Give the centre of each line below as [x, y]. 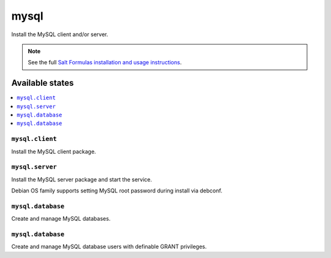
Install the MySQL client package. [54, 151]
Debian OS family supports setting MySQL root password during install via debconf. [117, 191]
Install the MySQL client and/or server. [60, 34]
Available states [43, 83]
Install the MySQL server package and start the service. [82, 179]
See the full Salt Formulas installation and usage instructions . [105, 63]
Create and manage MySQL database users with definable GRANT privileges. [109, 247]
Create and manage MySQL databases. [61, 219]
